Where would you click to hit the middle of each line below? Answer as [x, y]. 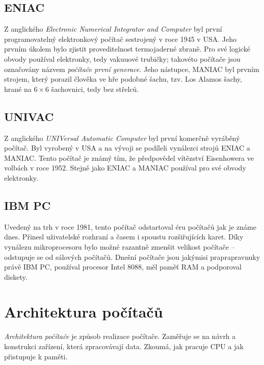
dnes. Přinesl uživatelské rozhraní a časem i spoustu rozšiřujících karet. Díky [124, 237]
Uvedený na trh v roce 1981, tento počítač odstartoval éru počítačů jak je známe [130, 226]
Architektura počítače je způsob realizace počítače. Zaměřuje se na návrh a [120, 336]
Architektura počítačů [84, 312]
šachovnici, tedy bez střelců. [95, 89]
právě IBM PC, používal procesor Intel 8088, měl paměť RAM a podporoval [123, 267]
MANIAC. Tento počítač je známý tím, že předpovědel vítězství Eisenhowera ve [129, 157]
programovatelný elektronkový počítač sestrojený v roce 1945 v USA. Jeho [120, 39]
